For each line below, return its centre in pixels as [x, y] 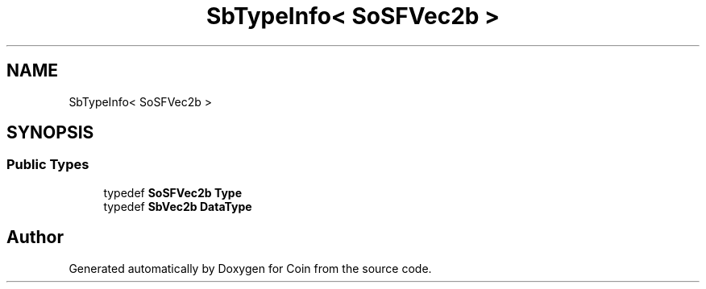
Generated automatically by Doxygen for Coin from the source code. [250, 268]
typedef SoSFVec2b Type [173, 192]
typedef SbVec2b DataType [178, 206]
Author [35, 237]
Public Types [48, 165]
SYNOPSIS [50, 133]
